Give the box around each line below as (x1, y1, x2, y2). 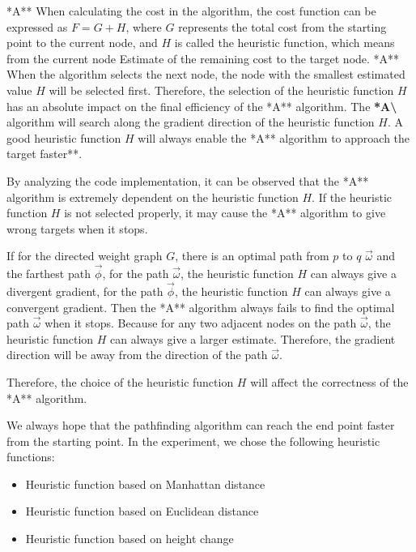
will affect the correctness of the (250, 373, 409, 390)
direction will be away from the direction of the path (6, 346, 268, 363)
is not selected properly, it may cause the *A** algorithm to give (64, 204, 386, 221)
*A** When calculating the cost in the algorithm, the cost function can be (6, 2, 376, 19)
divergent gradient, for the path (6, 282, 163, 299)
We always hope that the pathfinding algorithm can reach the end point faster (6, 417, 395, 434)
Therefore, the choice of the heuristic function (6, 373, 234, 390)
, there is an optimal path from (175, 247, 329, 264)
